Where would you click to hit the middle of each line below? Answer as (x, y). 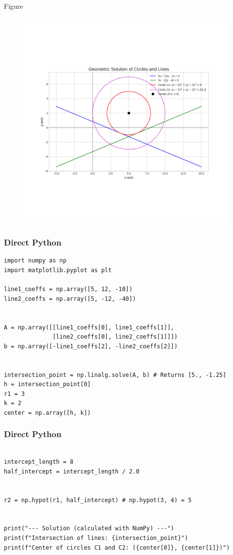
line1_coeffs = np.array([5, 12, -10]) (68, 289)
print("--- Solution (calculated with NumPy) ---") (89, 529)
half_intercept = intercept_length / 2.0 (72, 471)
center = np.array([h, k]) (47, 413)
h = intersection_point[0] (47, 384)
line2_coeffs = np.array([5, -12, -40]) (70, 299)
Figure (14, 6)
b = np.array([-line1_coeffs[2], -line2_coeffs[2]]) (91, 346)
